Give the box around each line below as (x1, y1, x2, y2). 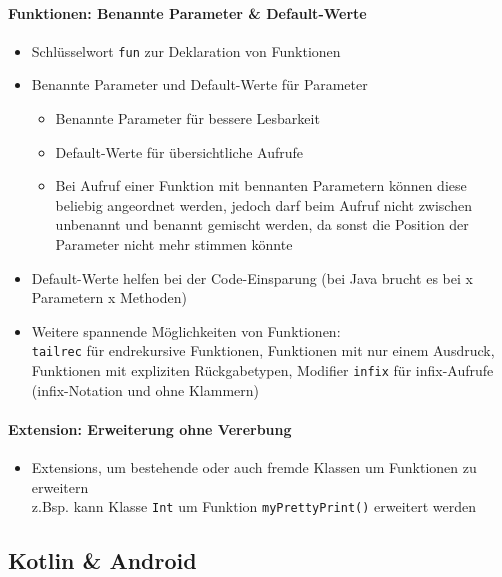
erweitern (31, 476, 89, 497)
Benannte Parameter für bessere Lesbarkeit (55, 108, 320, 129)
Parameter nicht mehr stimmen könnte (55, 234, 293, 255)
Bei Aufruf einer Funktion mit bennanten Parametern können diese (55, 175, 467, 196)
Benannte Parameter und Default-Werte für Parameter (31, 74, 368, 95)
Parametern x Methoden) (31, 287, 187, 308)
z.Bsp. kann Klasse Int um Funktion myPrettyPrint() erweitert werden (31, 496, 477, 517)
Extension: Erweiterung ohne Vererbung (8, 418, 292, 439)
